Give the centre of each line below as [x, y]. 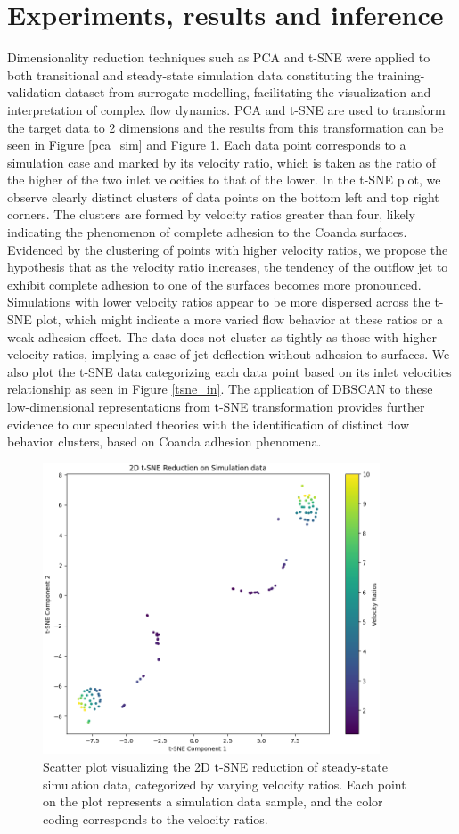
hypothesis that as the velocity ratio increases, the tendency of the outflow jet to [228, 267]
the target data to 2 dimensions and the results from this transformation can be [225, 127]
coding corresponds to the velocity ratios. [156, 818]
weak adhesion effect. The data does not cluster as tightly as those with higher [222, 336]
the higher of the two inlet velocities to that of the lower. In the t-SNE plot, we [224, 180]
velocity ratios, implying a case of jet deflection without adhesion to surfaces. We [229, 354]
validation [34, 92]
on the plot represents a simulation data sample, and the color [213, 801]
